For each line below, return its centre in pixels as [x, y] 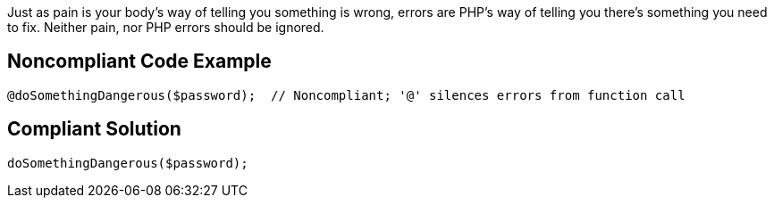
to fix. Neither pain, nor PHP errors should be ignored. [166, 27]
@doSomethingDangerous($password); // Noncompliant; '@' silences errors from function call [346, 95]
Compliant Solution [94, 129]
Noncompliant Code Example [139, 61]
